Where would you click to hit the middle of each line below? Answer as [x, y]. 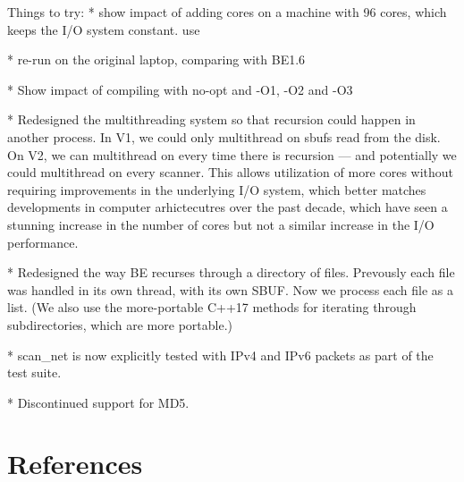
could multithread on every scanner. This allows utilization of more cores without [231, 172]
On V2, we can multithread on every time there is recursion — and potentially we [232, 154]
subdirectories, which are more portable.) [120, 324]
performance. [43, 242]
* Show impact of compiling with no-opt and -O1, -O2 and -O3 [180, 89]
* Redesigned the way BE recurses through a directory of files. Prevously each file [231, 272]
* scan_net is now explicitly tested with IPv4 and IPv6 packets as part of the [220, 355]
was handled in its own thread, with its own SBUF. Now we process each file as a [231, 289]
